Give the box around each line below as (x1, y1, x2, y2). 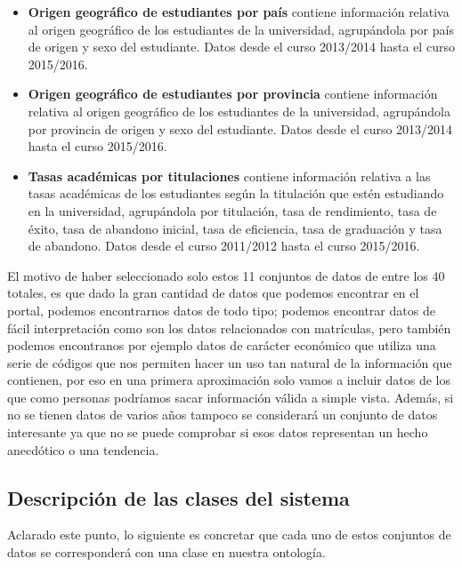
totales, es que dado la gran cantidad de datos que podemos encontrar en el (7, 283, 419, 302)
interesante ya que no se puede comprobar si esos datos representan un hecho (7, 423, 428, 442)
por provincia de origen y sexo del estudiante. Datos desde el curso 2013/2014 (28, 119, 453, 138)
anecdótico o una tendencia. (7, 440, 159, 459)
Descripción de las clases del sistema (7, 483, 350, 511)
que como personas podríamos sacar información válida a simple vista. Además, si (7, 387, 454, 406)
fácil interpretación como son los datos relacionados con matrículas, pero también (7, 318, 451, 337)
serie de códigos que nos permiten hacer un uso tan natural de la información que (7, 353, 452, 371)
